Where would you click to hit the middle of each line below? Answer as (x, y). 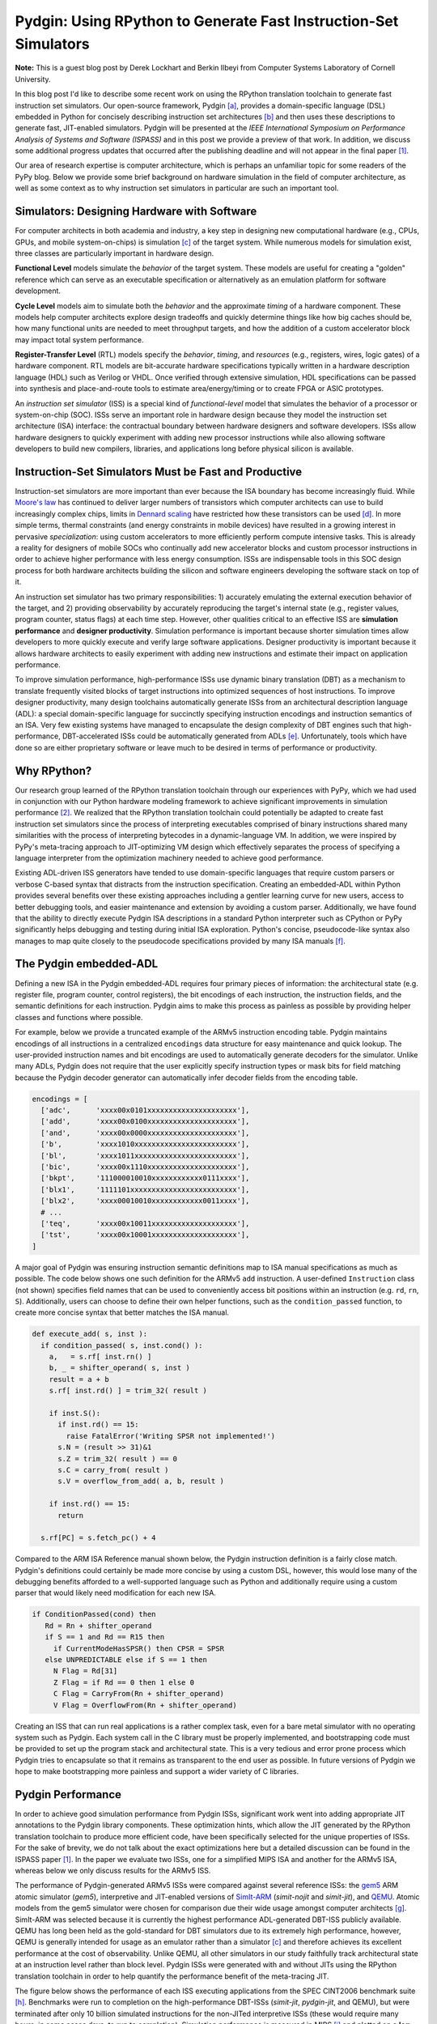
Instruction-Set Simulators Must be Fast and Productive (159, 472)
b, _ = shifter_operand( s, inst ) (119, 1368)
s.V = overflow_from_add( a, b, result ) (141, 1481)
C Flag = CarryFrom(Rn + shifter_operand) (138, 1694)
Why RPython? (53, 770)
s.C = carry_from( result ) (113, 1470)
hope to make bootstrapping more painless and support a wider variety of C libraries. (157, 1771)
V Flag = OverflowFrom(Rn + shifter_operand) (145, 1705)
